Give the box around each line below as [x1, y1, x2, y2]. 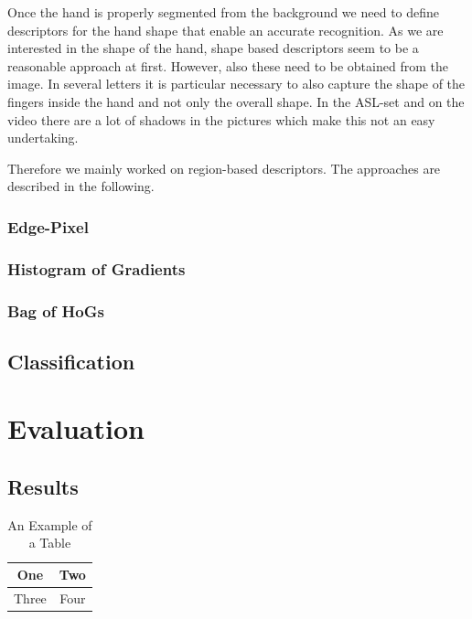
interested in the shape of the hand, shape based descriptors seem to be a [7, 38, 419, 58]
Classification [7, 347, 135, 375]
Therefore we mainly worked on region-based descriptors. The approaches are [7, 158, 441, 177]
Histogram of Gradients [7, 257, 186, 280]
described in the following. [7, 176, 155, 196]
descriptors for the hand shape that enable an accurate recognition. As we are [7, 20, 444, 39]
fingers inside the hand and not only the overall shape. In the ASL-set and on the [7, 91, 465, 111]
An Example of [7, 515, 92, 534]
